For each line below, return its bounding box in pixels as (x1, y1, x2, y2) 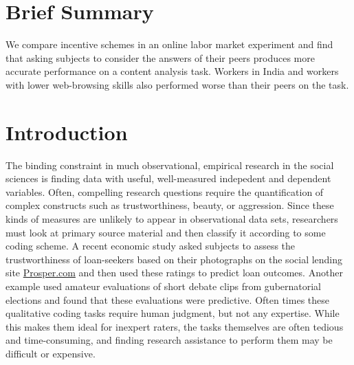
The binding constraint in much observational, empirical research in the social (5, 157, 334, 172)
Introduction (5, 118, 128, 146)
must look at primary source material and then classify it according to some (5, 225, 326, 239)
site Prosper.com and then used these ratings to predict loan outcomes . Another (5, 265, 343, 280)
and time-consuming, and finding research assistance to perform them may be (5, 333, 333, 347)
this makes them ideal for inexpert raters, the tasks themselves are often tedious (5, 319, 344, 333)
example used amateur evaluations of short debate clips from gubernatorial (5, 278, 322, 293)
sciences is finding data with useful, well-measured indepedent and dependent (5, 171, 331, 186)
